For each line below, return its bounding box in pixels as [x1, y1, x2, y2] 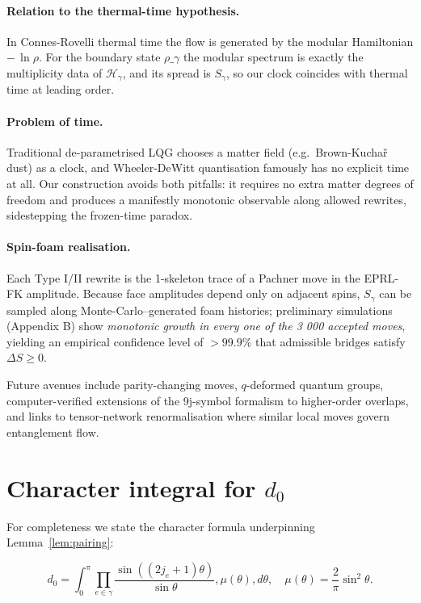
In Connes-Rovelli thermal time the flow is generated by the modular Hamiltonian [6, 32, 414, 49]
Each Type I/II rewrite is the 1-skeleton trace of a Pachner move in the [6, 269, 360, 286]
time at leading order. [6, 81, 115, 98]
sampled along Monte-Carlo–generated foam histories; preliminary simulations [6, 301, 393, 318]
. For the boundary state [38, 48, 161, 65]
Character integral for [6, 471, 256, 504]
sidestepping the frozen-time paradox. [6, 207, 193, 224]
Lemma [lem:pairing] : [6, 534, 114, 551]
